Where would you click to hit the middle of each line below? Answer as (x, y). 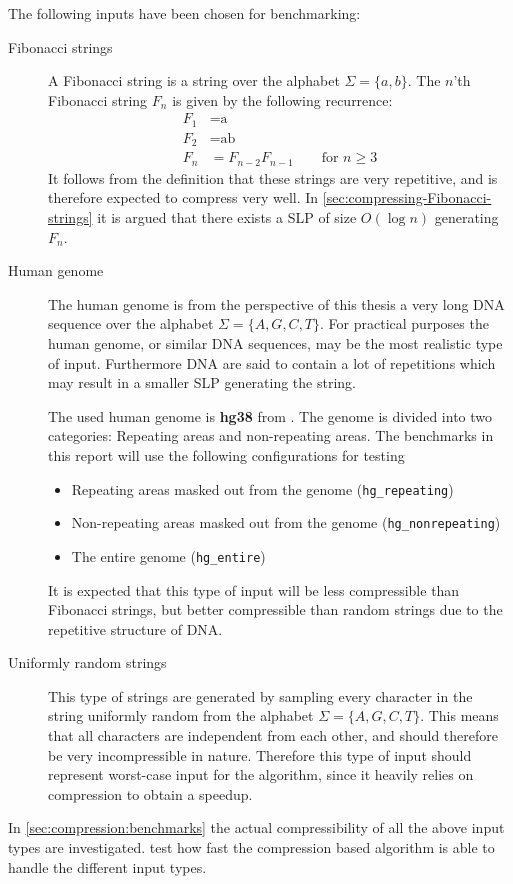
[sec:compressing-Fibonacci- (407, 197)
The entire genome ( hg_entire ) (168, 555)
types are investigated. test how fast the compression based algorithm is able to (251, 847)
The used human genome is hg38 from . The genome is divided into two (270, 415)
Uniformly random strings (87, 662)
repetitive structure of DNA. (135, 628)
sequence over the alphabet (131, 323)
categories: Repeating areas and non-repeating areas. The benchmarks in (271, 435)
